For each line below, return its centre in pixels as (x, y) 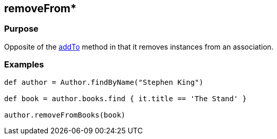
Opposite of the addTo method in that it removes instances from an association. (139, 47)
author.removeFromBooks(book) (65, 115)
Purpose (21, 29)
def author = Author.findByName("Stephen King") (104, 82)
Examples (24, 65)
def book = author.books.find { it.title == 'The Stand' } (126, 98)
